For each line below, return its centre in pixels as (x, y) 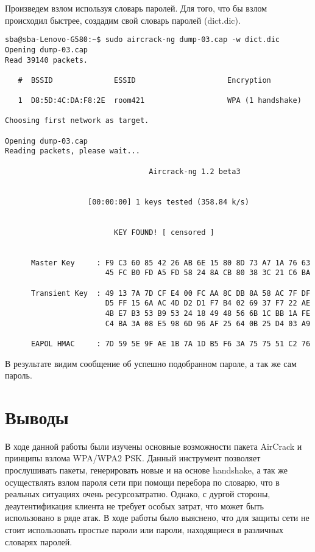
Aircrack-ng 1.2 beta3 (195, 171)
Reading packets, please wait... (73, 151)
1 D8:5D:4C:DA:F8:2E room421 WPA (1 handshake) (160, 101)
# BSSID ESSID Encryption (144, 80)
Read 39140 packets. (47, 60)
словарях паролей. (39, 541)
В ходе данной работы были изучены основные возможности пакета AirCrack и (154, 446)
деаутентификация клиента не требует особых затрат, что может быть (134, 505)
